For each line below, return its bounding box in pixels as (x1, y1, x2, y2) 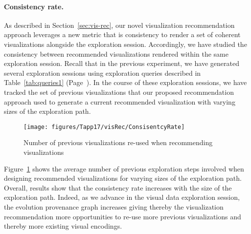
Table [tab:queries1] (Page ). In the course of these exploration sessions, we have (4, 77, 247, 87)
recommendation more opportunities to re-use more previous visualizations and (4, 211, 241, 221)
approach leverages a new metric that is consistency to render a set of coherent (4, 29, 241, 40)
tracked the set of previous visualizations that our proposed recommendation (4, 86, 234, 97)
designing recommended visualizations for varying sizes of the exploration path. (4, 173, 242, 183)
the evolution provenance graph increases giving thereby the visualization (4, 201, 224, 212)
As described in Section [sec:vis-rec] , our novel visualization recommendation (4, 20, 235, 30)
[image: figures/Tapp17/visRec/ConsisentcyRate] (23, 123, 185, 130)
